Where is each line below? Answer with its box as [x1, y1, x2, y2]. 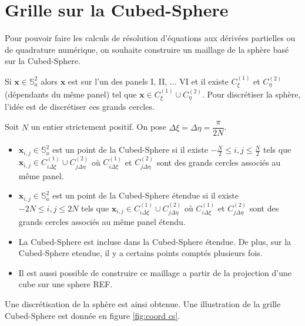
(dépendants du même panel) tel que [5, 88, 137, 100]
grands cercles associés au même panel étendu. [18, 216, 186, 228]
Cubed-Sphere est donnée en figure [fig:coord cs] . [5, 309, 180, 321]
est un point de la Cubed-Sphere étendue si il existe [52, 189, 239, 201]
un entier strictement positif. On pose [31, 120, 166, 133]
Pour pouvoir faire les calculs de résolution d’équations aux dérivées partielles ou [5, 32, 296, 44]
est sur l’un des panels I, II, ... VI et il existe [68, 75, 229, 87]
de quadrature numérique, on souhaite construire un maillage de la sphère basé [5, 43, 289, 55]
